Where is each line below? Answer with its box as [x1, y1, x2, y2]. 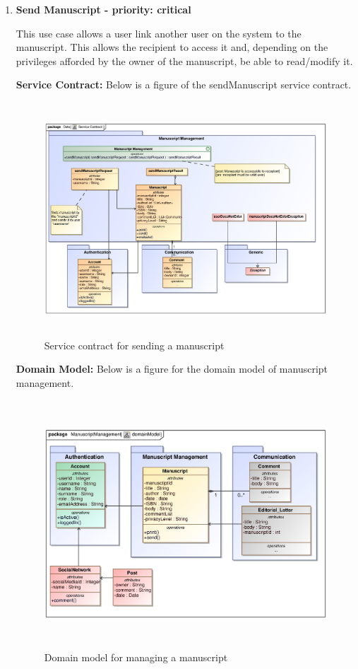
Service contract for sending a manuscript [44, 337, 225, 352]
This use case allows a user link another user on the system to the [16, 25, 302, 40]
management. [16, 375, 74, 390]
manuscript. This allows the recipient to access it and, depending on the [16, 40, 328, 54]
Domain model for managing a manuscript [44, 649, 228, 664]
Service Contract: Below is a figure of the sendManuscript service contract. [16, 77, 352, 92]
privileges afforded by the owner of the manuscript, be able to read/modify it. [16, 53, 353, 68]
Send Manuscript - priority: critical [16, 2, 191, 16]
